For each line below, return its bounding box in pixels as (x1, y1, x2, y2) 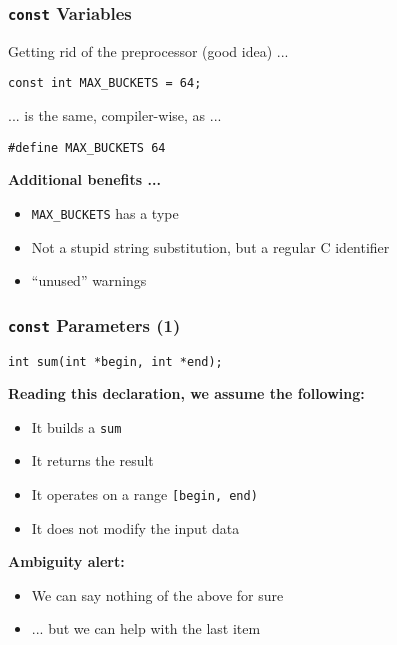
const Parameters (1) (8, 312, 181, 337)
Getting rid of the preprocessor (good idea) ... (8, 40, 289, 61)
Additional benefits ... (8, 169, 161, 190)
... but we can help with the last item (31, 618, 261, 639)
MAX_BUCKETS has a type (31, 202, 179, 223)
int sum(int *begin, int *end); (8, 354, 223, 369)
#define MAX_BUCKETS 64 (8, 140, 166, 155)
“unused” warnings (31, 270, 147, 291)
